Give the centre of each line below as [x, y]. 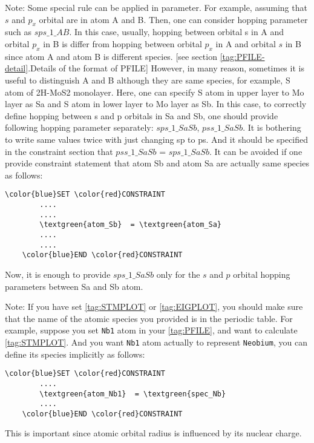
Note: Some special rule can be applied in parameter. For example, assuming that [156, 7]
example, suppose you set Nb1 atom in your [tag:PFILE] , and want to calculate [151, 330]
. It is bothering [272, 127]
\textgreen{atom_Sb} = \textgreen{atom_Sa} [130, 225]
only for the [178, 274]
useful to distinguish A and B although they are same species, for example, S [148, 80]
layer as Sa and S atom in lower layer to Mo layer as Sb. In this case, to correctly [156, 104]
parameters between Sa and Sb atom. [74, 286]
